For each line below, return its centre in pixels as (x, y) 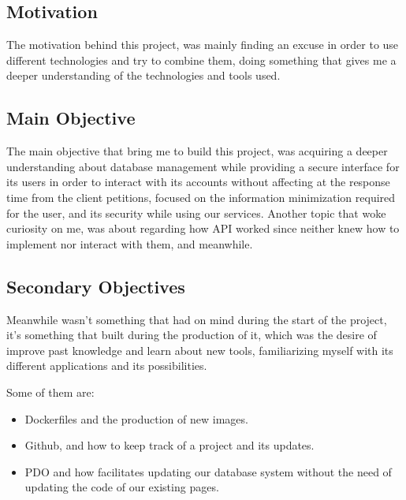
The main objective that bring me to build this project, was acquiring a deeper (197, 151)
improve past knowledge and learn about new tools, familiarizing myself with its (200, 350)
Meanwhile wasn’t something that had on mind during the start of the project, (197, 319)
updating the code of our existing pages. (122, 487)
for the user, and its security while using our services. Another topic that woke (196, 213)
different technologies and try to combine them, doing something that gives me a (201, 60)
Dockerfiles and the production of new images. (136, 418)
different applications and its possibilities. (107, 366)
